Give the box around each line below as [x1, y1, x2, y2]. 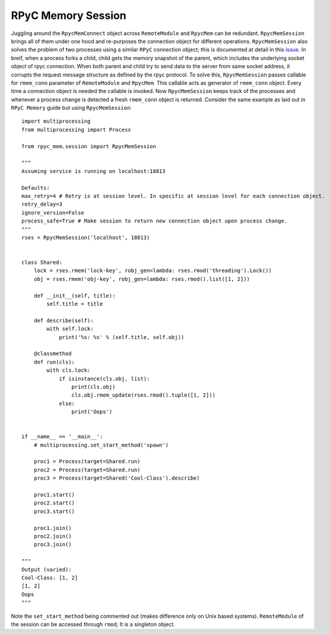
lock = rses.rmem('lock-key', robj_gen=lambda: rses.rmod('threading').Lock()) [33, 267, 272, 274]
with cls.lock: [46, 367, 91, 374]
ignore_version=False [21, 209, 84, 216]
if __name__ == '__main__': [21, 433, 103, 440]
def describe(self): [33, 317, 94, 324]
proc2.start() [33, 500, 75, 506]
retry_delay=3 [21, 201, 62, 208]
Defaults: [21, 184, 50, 191]
